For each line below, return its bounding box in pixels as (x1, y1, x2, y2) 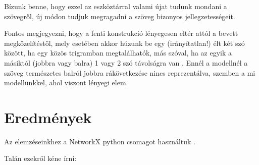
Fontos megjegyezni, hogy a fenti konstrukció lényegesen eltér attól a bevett (4, 28, 238, 38)
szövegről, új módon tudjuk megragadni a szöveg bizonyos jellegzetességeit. (4, 11, 235, 21)
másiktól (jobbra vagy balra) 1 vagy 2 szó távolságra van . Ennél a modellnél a (4, 57, 248, 68)
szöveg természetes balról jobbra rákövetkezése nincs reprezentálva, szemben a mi (4, 67, 255, 78)
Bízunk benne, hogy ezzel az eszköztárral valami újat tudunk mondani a (4, 1, 227, 11)
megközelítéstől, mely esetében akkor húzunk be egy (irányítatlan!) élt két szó (4, 37, 245, 48)
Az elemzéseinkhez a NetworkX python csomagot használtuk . (4, 136, 196, 146)
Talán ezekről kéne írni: (4, 153, 77, 163)
